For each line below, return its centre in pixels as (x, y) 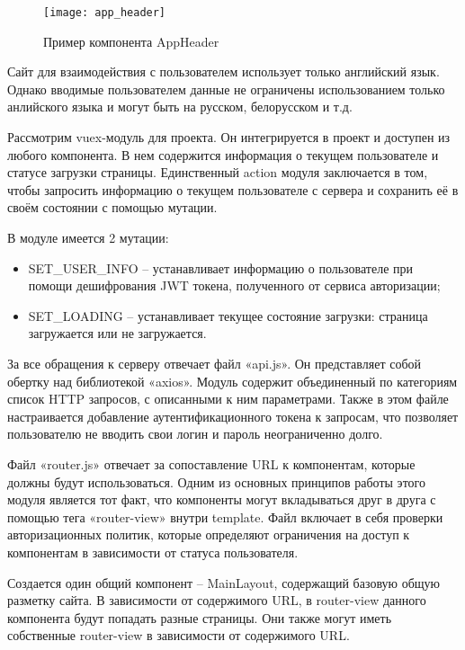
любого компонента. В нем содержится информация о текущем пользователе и (223, 154)
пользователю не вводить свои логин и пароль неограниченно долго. (195, 434)
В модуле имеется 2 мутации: (88, 237)
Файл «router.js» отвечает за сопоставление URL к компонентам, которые (211, 463)
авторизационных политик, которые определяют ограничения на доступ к (209, 534)
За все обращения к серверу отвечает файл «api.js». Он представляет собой (215, 363)
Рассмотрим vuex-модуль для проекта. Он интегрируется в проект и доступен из (229, 137)
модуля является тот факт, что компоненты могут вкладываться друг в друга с (222, 499)
